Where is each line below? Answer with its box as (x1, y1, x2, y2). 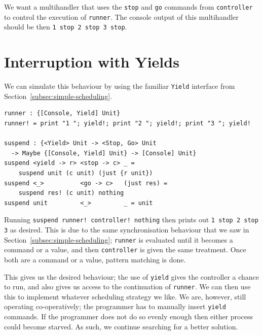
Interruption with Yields (4, 51, 179, 72)
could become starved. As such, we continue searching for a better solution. (4, 321, 238, 331)
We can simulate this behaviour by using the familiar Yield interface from (4, 81, 235, 91)
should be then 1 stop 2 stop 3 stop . (4, 21, 127, 32)
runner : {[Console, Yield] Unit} (4, 110, 121, 117)
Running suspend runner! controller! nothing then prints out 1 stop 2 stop (4, 214, 258, 225)
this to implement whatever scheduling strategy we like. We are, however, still (4, 291, 246, 301)
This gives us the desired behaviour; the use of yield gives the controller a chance (4, 271, 259, 282)
